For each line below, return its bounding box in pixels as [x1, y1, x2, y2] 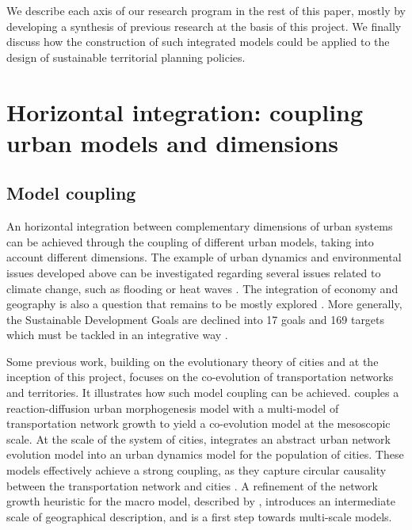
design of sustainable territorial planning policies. [6, 48, 246, 65]
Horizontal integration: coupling [6, 95, 364, 128]
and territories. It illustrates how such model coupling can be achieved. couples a [6, 384, 399, 401]
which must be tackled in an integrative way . [6, 326, 228, 343]
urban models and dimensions [6, 126, 338, 158]
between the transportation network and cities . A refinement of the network [6, 477, 378, 494]
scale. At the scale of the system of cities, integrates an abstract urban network [6, 430, 391, 447]
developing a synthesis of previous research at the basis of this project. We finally [6, 17, 402, 34]
